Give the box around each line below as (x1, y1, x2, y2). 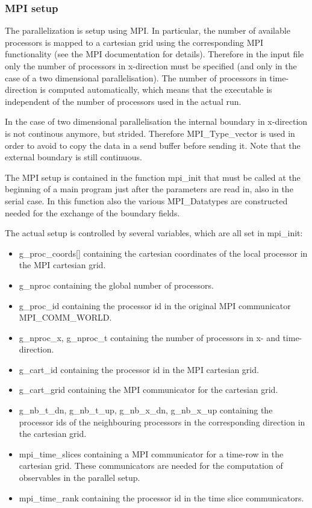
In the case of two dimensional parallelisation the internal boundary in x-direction (5, 115, 308, 128)
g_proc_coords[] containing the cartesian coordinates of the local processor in (19, 246, 308, 259)
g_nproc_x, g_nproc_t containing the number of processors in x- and (19, 331, 280, 343)
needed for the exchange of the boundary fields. (5, 206, 180, 219)
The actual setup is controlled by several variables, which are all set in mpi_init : (5, 227, 303, 239)
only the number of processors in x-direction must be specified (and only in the (5, 60, 297, 72)
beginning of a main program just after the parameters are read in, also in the (5, 183, 293, 195)
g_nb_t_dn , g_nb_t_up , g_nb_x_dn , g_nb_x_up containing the (19, 404, 273, 416)
